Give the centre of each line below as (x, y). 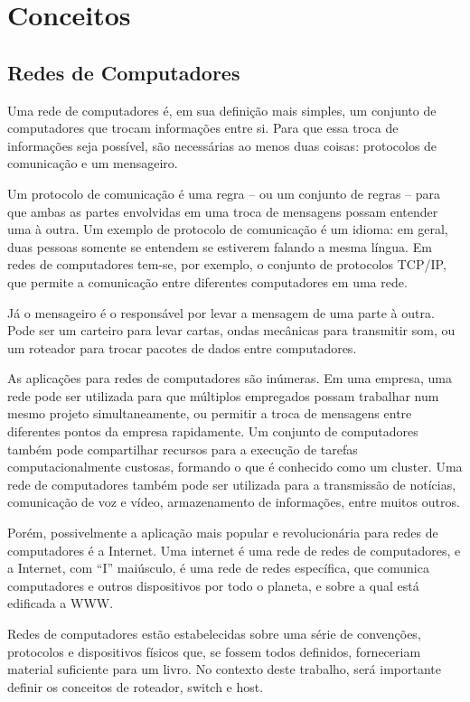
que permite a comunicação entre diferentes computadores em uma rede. (207, 281)
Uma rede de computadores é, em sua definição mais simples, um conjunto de (222, 110)
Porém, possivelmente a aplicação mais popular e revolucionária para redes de (223, 533)
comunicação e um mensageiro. (93, 163)
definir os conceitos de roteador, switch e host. (136, 686)
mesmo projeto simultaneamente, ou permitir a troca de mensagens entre (210, 413)
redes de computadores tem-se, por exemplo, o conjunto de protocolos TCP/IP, (227, 264)
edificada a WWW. (61, 603)
